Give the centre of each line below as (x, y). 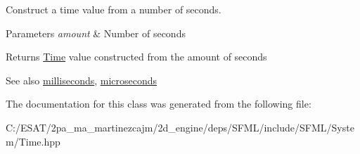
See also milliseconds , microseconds (82, 80)
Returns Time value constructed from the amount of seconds (136, 57)
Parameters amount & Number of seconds (96, 33)
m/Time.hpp (33, 141)
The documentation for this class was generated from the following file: (159, 104)
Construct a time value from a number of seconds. (114, 9)
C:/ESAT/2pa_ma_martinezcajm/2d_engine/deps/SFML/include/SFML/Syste (180, 127)
